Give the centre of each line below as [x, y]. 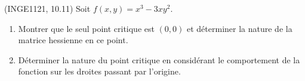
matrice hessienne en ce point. [73, 40]
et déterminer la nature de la [239, 28]
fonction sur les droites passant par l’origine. [99, 71]
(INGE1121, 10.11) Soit [47, 8]
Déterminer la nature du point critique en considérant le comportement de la [159, 59]
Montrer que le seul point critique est [86, 28]
